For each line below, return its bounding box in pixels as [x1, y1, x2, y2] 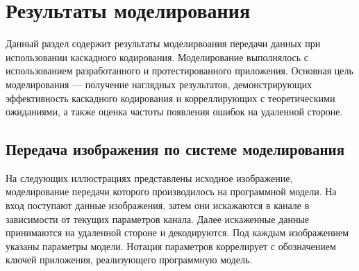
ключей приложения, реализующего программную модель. [6, 252, 253, 267]
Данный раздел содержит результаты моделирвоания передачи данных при [6, 36, 321, 51]
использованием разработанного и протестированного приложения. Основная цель [6, 63, 353, 78]
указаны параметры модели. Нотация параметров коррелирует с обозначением [6, 238, 336, 253]
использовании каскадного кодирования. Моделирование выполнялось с [6, 49, 309, 64]
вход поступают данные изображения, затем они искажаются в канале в [6, 198, 310, 213]
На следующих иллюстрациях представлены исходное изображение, [6, 170, 293, 185]
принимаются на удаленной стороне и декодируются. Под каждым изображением [6, 225, 349, 240]
